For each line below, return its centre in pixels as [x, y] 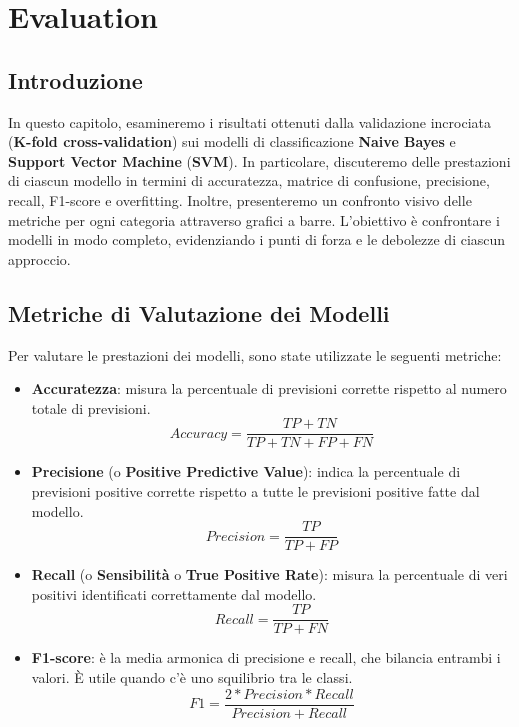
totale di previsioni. [91, 407]
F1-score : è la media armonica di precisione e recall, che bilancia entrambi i [266, 657]
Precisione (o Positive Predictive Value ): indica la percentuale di [246, 471]
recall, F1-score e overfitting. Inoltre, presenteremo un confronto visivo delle [240, 199]
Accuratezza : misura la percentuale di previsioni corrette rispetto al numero [269, 388]
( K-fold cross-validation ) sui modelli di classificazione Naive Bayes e [232, 141]
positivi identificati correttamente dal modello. [174, 593]
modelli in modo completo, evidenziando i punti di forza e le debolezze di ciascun [257, 239]
